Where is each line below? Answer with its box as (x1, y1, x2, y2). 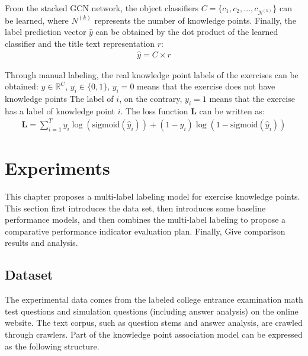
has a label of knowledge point (5, 104, 115, 117)
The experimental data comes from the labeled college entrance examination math (5, 293, 303, 306)
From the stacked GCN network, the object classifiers (5, 2, 198, 14)
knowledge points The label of (5, 92, 114, 104)
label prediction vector (5, 25, 86, 38)
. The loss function (120, 104, 188, 117)
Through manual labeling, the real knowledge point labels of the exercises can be (5, 68, 299, 81)
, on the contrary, (119, 92, 182, 104)
